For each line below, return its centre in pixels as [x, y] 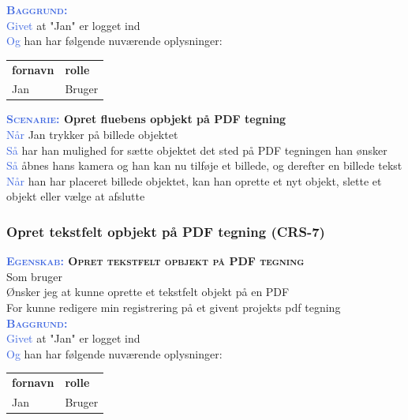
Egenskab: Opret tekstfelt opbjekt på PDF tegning [155, 261]
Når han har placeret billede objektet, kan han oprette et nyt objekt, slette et [194, 180]
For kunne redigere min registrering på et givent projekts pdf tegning [174, 307]
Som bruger [34, 276]
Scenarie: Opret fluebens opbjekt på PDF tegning [146, 119]
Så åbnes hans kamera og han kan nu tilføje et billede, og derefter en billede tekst [204, 165]
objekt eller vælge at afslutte [76, 196]
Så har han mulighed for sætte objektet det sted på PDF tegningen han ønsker [197, 150]
